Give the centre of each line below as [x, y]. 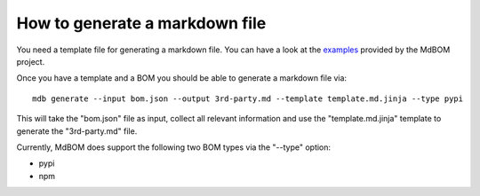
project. [31, 61]
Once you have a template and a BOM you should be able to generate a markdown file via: [181, 78]
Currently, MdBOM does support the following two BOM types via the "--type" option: [174, 147]
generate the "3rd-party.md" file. [77, 131]
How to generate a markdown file [141, 23]
